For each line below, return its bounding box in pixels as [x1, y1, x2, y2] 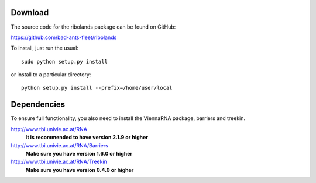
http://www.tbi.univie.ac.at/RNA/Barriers [11, 142, 108, 149]
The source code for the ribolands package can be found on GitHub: [11, 23, 176, 30]
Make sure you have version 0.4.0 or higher [25, 166, 134, 173]
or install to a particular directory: [11, 71, 91, 78]
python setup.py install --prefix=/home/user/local [21, 85, 173, 91]
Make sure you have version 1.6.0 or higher [25, 150, 133, 157]
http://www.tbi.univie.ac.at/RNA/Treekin [11, 158, 108, 166]
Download [11, 8, 49, 17]
